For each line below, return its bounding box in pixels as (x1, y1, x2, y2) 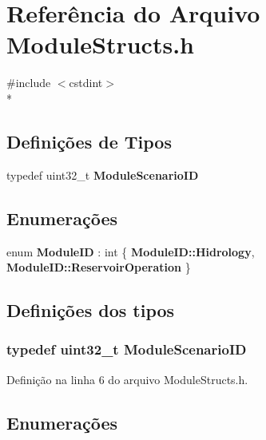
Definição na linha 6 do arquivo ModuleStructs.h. (6, 371, 248, 387)
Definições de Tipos (6, 129, 172, 153)
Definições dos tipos (6, 298, 175, 323)
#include (6, 74, 51, 91)
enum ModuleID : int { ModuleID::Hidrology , (6, 243, 255, 260)
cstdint (69, 74, 103, 91)
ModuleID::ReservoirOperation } (6, 259, 191, 275)
